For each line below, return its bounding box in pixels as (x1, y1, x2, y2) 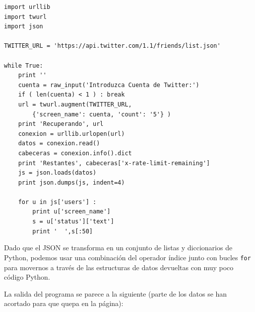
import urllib (4, 3, 51, 10)
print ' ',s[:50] (32, 227, 93, 235)
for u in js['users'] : (18, 198, 97, 206)
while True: (4, 62, 43, 69)
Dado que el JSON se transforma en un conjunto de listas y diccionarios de (4, 242, 233, 253)
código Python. (4, 272, 50, 282)
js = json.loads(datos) (18, 169, 97, 177)
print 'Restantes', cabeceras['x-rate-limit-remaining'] (18, 159, 210, 167)
